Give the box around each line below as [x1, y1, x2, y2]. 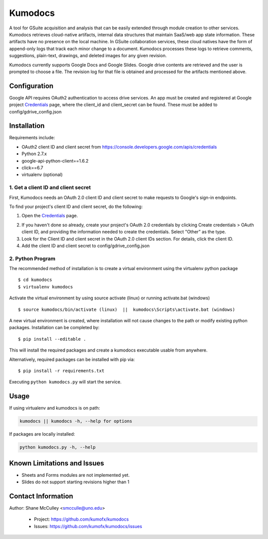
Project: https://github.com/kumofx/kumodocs [34, 516, 129, 522]
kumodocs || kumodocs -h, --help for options [19, 418, 133, 424]
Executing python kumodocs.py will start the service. [9, 379, 122, 385]
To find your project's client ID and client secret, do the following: [9, 203, 143, 209]
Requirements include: [9, 135, 55, 141]
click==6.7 [21, 165, 43, 171]
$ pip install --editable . [18, 336, 86, 342]
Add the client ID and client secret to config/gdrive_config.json [21, 243, 150, 249]
